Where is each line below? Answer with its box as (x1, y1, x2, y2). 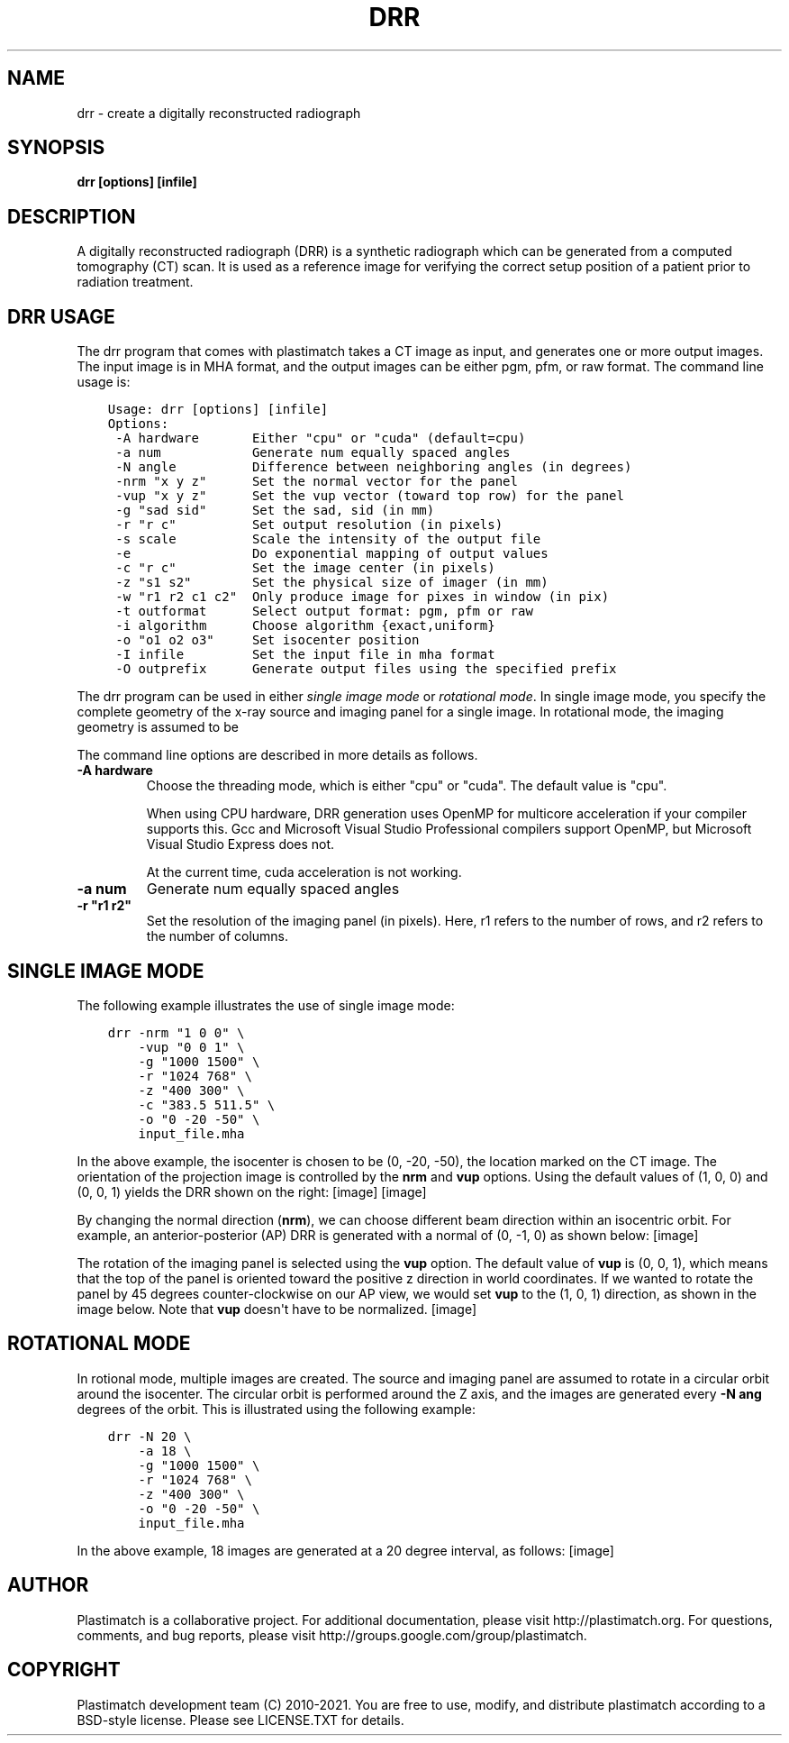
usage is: (77, 374, 131, 390)
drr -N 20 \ (107, 1428, 192, 1444)
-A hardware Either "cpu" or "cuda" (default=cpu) (115, 431, 526, 446)
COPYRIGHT (7, 1658, 121, 1682)
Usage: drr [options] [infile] (107, 402, 329, 417)
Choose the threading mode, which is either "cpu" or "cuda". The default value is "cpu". (146, 778, 667, 794)
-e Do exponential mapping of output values (115, 546, 549, 561)
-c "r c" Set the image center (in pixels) (115, 561, 495, 576)
